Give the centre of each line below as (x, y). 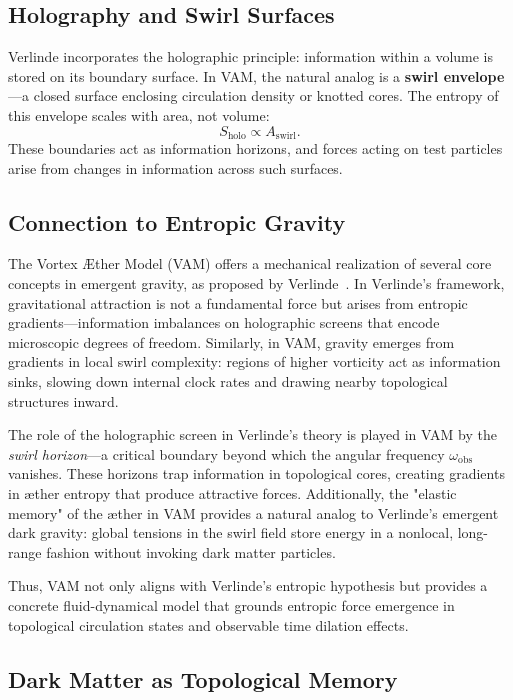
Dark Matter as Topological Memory (203, 678)
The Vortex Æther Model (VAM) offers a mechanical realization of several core (250, 263)
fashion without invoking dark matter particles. (191, 551)
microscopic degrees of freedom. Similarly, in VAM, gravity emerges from (231, 341)
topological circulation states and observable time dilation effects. (208, 624)
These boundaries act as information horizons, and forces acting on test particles (255, 148)
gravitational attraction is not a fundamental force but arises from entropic (238, 302)
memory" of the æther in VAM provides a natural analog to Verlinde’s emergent (253, 512)
